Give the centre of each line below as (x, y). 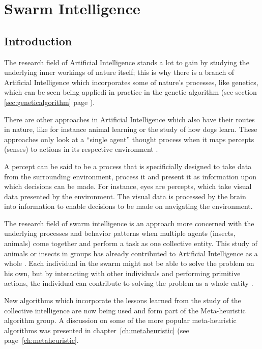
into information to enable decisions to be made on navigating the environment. (128, 206)
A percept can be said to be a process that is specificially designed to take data (128, 166)
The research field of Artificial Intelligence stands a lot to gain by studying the (127, 62)
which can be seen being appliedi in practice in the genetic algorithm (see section (130, 92)
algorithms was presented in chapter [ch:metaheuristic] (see (97, 330)
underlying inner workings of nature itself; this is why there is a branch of (119, 72)
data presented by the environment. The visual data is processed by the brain (125, 196)
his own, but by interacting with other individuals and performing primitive (122, 273)
